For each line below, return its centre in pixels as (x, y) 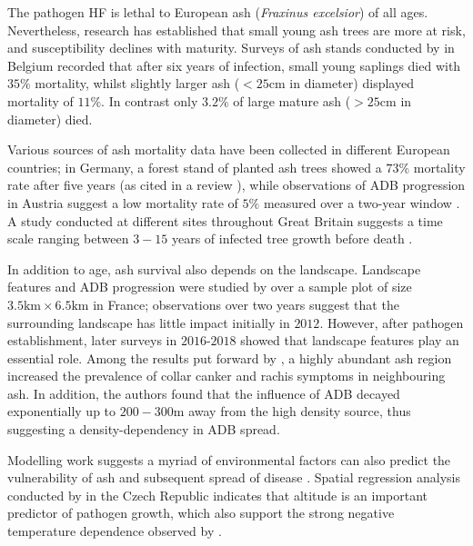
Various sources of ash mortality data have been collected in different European (229, 149)
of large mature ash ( (292, 100)
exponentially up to (62, 411)
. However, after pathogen (392, 322)
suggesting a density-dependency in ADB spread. (144, 429)
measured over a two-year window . (362, 202)
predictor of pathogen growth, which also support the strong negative (201, 513)
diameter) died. (50, 119)
